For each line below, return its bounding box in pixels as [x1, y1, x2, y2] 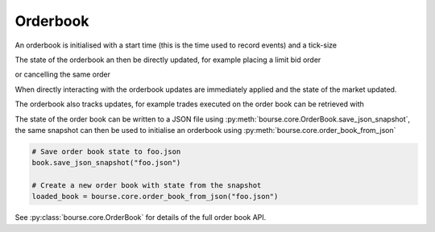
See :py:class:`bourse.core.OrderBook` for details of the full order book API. [14, 213, 267, 222]
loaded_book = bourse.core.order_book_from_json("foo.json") [31, 192, 279, 201]
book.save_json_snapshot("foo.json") [31, 158, 181, 168]
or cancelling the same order [14, 69, 111, 80]
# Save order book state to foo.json [31, 147, 181, 156]
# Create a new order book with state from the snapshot [31, 181, 262, 190]
